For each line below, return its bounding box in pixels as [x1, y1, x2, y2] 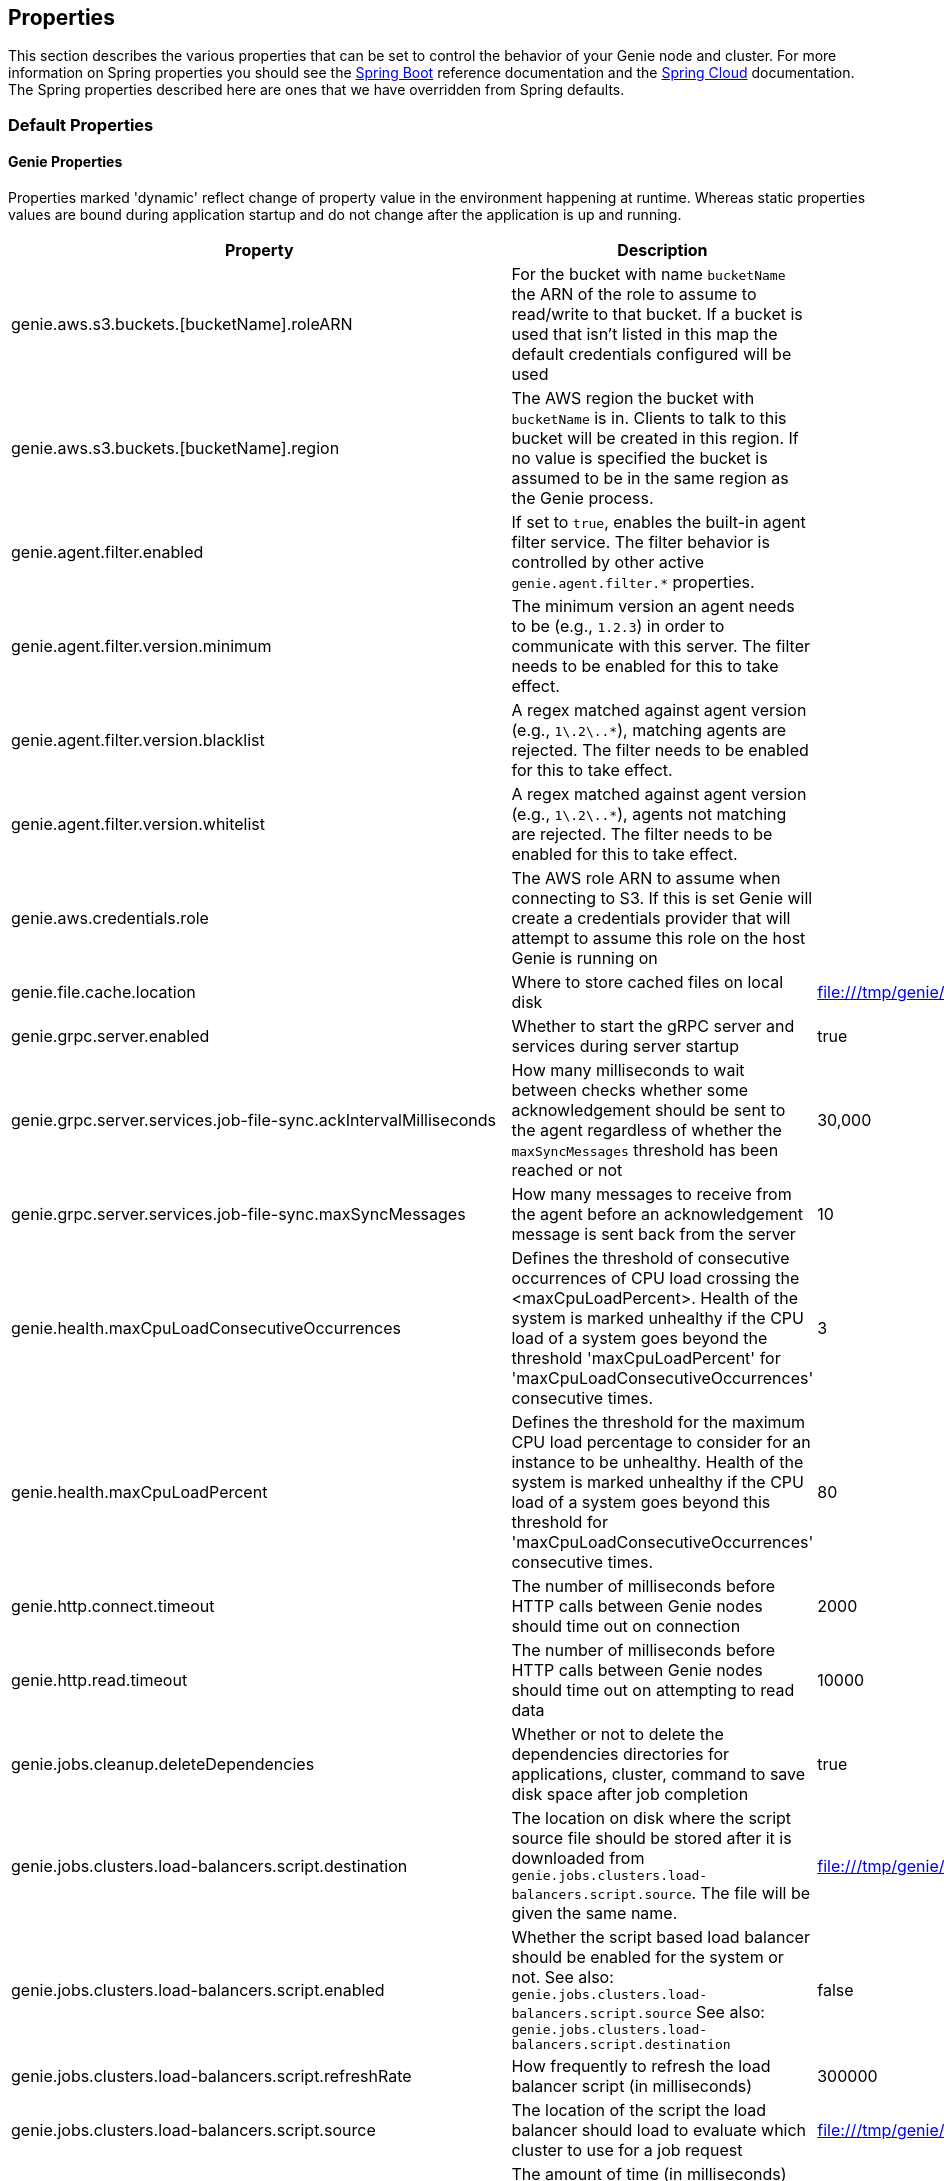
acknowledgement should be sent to [511, 1100, 786, 1121]
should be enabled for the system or [511, 1947, 784, 1968]
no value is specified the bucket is [511, 448, 768, 469]
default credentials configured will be [511, 344, 792, 365]
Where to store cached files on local [511, 972, 784, 993]
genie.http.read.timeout [11, 1670, 188, 1691]
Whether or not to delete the [511, 1724, 724, 1745]
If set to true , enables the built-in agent [511, 512, 806, 533]
